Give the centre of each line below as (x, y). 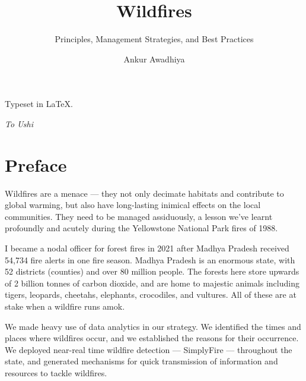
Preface (36, 164)
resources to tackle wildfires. (56, 372)
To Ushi (19, 123)
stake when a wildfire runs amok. (65, 306)
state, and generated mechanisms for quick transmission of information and (141, 361)
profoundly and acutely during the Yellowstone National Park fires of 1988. (141, 228)
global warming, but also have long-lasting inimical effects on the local (133, 205)
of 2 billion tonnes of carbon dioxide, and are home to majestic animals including (152, 283)
